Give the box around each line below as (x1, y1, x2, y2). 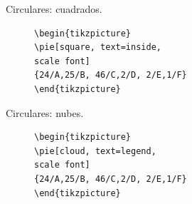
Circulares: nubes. (6, 105, 84, 120)
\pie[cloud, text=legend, (34, 146, 156, 156)
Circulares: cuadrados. (6, 1, 102, 16)
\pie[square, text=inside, (34, 42, 161, 53)
